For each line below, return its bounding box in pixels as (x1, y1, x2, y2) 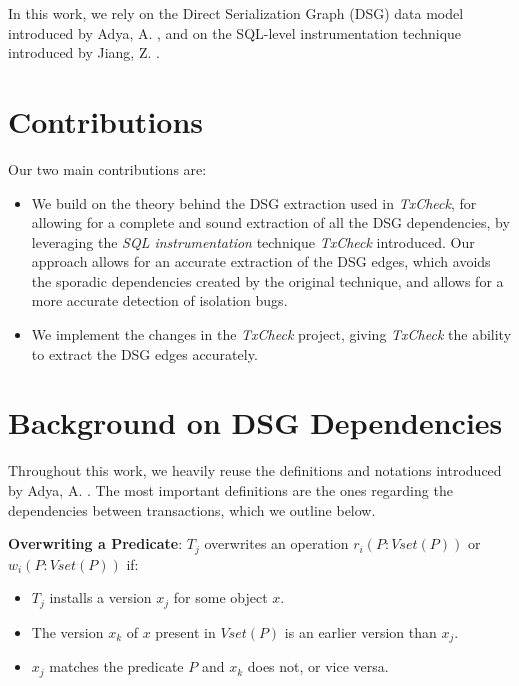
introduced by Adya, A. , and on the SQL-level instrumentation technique (8, 22, 462, 43)
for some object (173, 587, 268, 608)
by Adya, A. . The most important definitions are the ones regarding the (8, 479, 453, 500)
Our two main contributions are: (8, 158, 207, 179)
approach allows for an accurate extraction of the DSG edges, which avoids (31, 251, 491, 272)
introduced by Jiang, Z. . (8, 42, 160, 63)
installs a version (49, 587, 152, 608)
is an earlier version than (284, 621, 437, 642)
